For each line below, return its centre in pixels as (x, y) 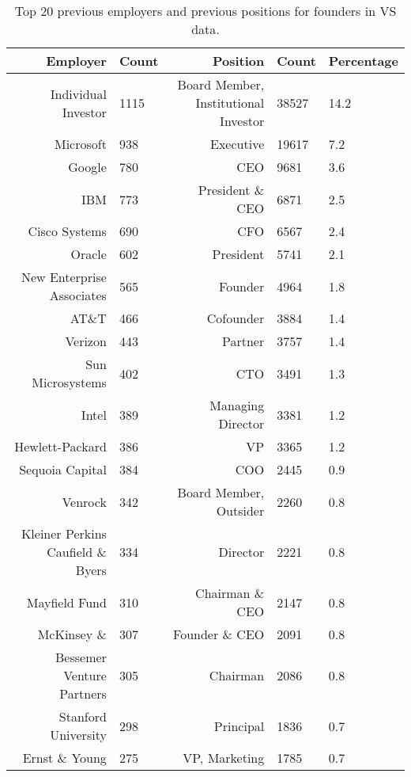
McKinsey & (72, 634)
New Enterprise (64, 277)
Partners (83, 693)
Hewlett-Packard (60, 446)
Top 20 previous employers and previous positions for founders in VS (205, 11)
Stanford (83, 716)
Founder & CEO (219, 634)
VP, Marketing (224, 758)
